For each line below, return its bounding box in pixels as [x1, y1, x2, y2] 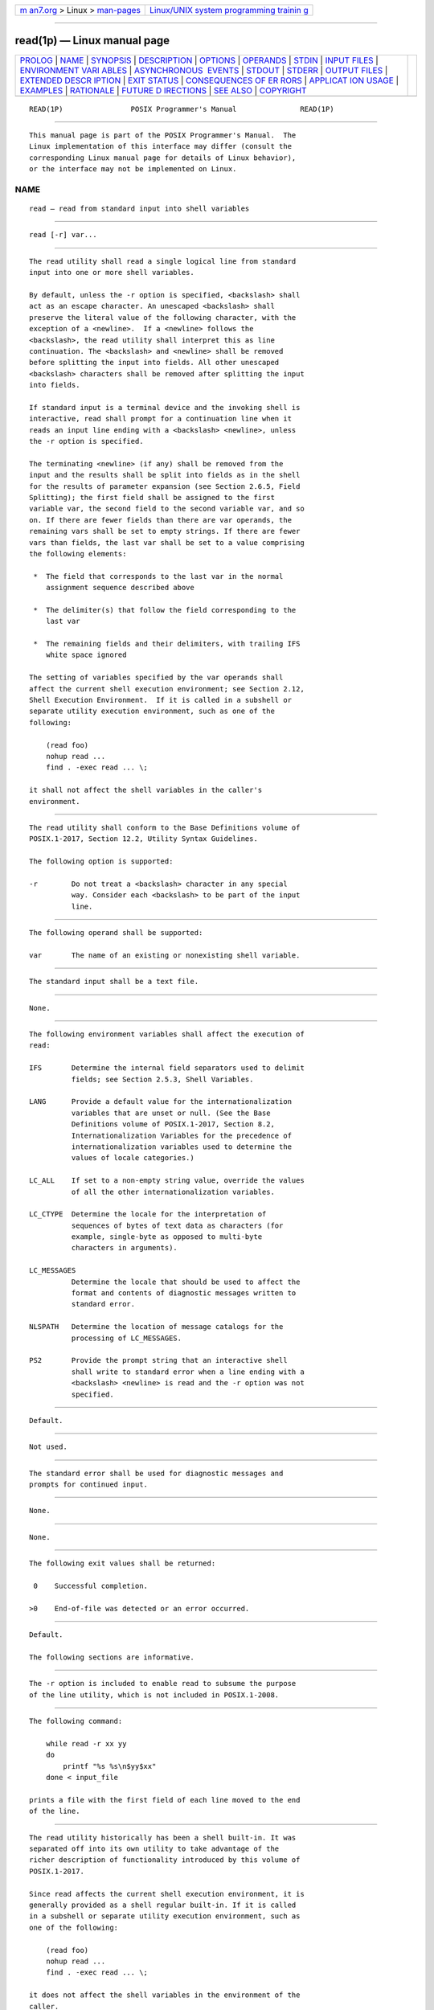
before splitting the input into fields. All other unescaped [29, 358, 280, 367]
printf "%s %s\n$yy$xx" [63, 1762, 157, 1770]
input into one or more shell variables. [29, 268, 194, 277]
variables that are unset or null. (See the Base [71, 1108, 271, 1118]
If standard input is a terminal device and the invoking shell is [29, 403, 301, 412]
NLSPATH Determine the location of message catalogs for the [29, 1323, 284, 1331]
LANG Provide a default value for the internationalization [29, 1097, 293, 1106]
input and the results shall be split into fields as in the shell [29, 470, 301, 480]
